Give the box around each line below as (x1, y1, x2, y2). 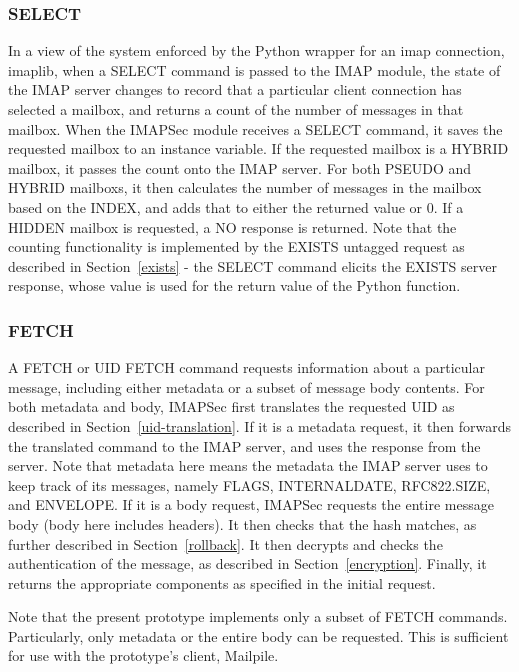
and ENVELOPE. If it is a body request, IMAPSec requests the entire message (8, 494, 494, 515)
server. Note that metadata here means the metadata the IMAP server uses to (8, 455, 488, 476)
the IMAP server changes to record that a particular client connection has (8, 79, 462, 100)
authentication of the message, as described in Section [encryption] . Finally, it (8, 553, 487, 574)
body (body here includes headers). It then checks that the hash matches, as (8, 513, 477, 534)
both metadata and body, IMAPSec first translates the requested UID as (8, 396, 455, 417)
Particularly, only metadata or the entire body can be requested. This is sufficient (8, 625, 509, 646)
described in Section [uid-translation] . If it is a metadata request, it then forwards (8, 415, 512, 436)
